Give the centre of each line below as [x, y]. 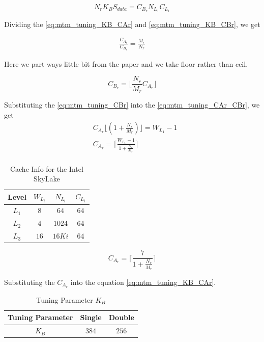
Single [91, 317]
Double [121, 317]
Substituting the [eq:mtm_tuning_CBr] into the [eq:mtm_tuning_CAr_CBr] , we [132, 104]
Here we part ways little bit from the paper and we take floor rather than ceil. [126, 63]
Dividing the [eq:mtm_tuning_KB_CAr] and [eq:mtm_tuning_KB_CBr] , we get [132, 24]
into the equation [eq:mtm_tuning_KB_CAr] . [143, 282]
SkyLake [47, 179]
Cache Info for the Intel [47, 168]
